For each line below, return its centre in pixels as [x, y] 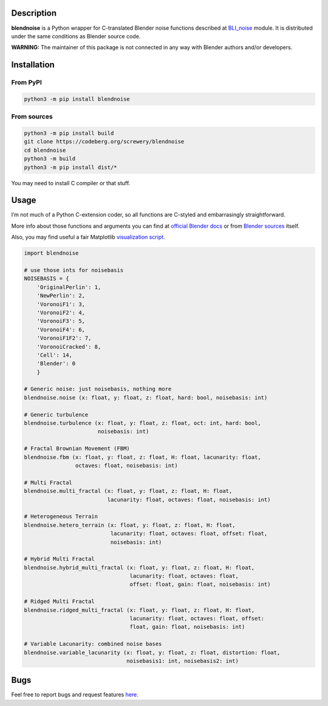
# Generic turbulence [56, 415]
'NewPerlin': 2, [61, 296]
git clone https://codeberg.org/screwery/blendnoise [104, 142]
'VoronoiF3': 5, [61, 321]
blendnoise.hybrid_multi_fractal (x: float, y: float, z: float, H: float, [139, 567]
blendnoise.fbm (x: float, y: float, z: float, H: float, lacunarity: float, [142, 457]
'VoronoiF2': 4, [61, 312]
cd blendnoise [45, 150]
